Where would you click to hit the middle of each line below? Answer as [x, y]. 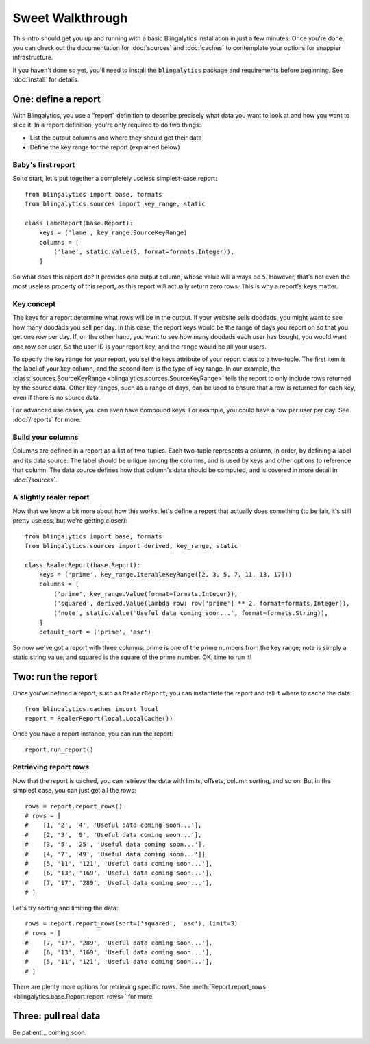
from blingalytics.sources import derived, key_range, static [132, 546]
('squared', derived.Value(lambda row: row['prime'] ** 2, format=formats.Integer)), [202, 604]
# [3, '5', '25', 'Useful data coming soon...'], [115, 845]
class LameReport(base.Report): [79, 223]
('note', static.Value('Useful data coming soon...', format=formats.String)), [191, 613]
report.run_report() [59, 749]
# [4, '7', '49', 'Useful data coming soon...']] [115, 854]
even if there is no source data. [57, 397]
